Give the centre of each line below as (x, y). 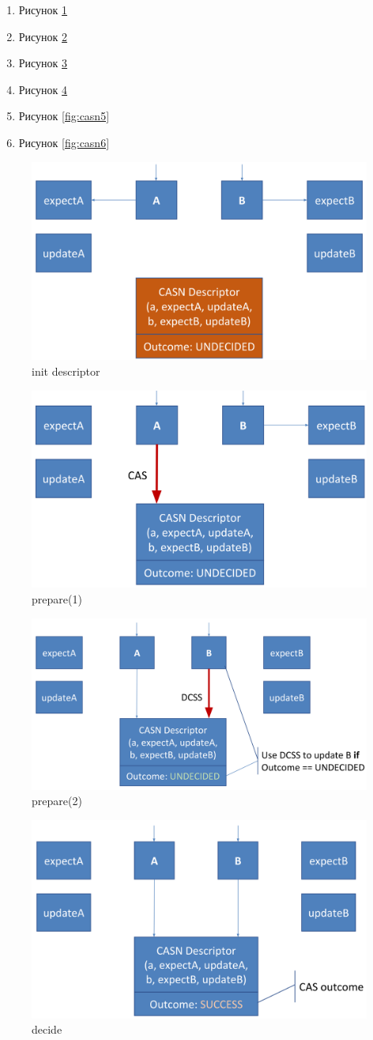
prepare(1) (57, 598)
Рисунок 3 (43, 63)
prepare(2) (57, 801)
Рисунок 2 (43, 36)
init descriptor (66, 371)
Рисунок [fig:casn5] (64, 116)
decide (47, 1029)
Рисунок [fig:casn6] (64, 142)
